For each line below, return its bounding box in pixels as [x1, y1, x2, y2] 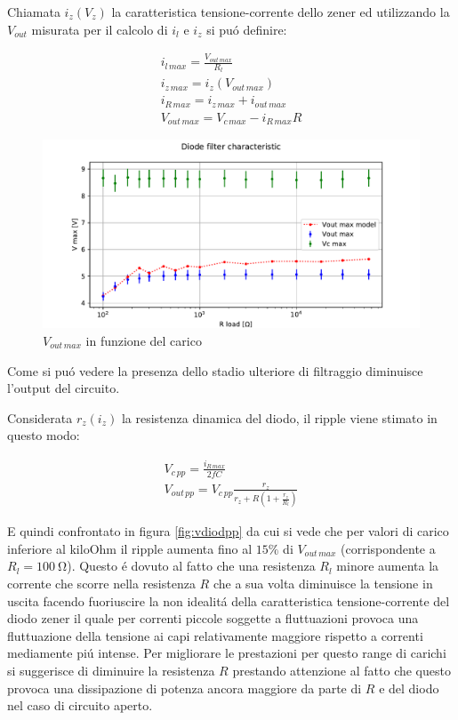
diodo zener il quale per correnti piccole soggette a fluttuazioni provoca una [7, 609, 419, 628]
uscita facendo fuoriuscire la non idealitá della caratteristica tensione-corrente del [7, 591, 450, 610]
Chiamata [7, 3, 60, 20]
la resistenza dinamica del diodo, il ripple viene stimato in [121, 408, 438, 427]
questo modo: [7, 426, 80, 444]
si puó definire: [206, 20, 287, 38]
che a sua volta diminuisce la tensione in [213, 574, 433, 593]
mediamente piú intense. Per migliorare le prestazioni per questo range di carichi [7, 644, 446, 662]
